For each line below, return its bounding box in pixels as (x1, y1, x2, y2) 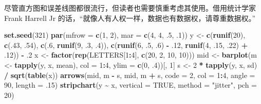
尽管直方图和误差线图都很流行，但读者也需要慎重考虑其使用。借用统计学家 (4, 3, 256, 13)
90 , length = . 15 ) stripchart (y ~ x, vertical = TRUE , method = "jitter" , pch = (4, 80, 257, 90)
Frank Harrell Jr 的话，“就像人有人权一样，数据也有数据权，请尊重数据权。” (4, 12, 256, 23)
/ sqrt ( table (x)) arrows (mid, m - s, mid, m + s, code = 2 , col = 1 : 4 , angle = (4, 69, 255, 80)
